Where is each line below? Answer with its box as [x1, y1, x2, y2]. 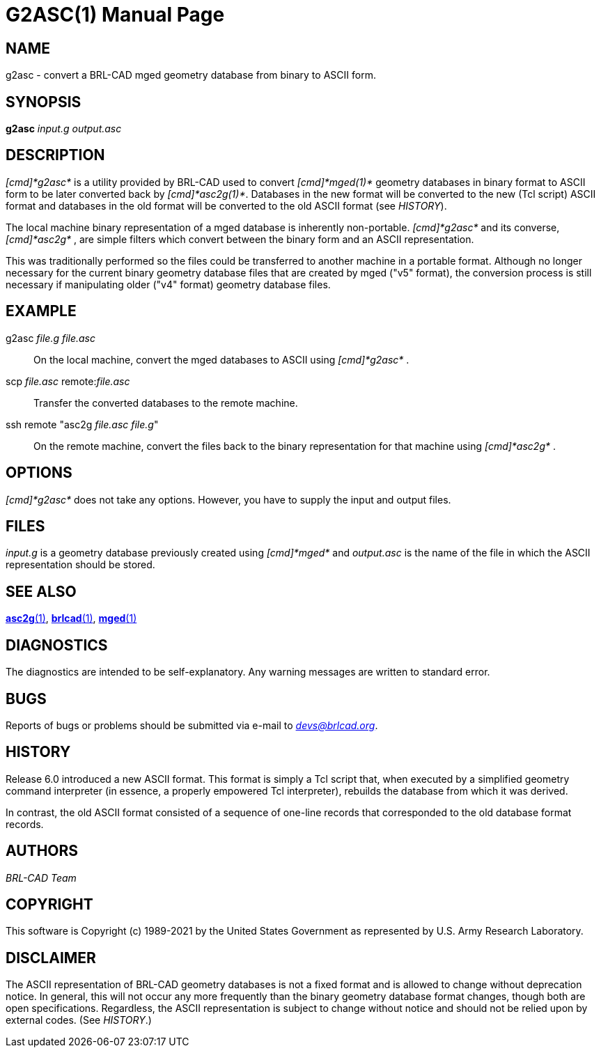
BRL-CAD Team [6, 871, 77, 884]
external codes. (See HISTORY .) [6, 1014, 152, 1027]
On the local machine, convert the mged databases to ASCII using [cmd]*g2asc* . [33, 353, 409, 366]
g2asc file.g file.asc [6, 331, 96, 344]
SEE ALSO [6, 582, 77, 600]
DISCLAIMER [6, 949, 96, 967]
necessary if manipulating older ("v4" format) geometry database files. [6, 278, 331, 290]
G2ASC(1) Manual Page [6, 3, 225, 26]
